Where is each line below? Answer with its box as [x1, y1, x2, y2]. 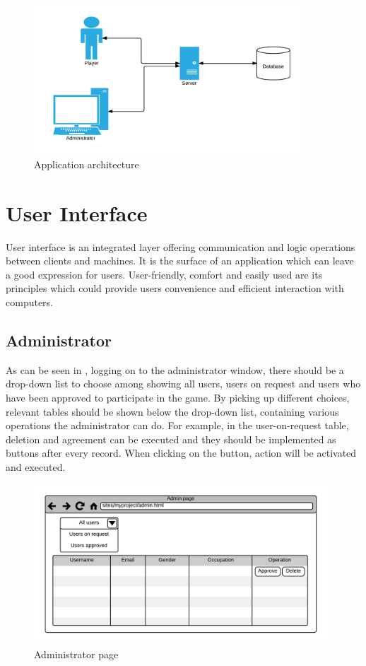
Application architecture [34, 156, 139, 171]
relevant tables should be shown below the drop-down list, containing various [6, 404, 339, 419]
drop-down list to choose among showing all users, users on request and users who [6, 376, 361, 391]
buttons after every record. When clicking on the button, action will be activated [6, 445, 357, 460]
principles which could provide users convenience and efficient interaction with [6, 281, 344, 296]
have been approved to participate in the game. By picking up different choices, [6, 390, 350, 405]
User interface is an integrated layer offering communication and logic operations [6, 239, 355, 254]
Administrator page [34, 646, 119, 661]
